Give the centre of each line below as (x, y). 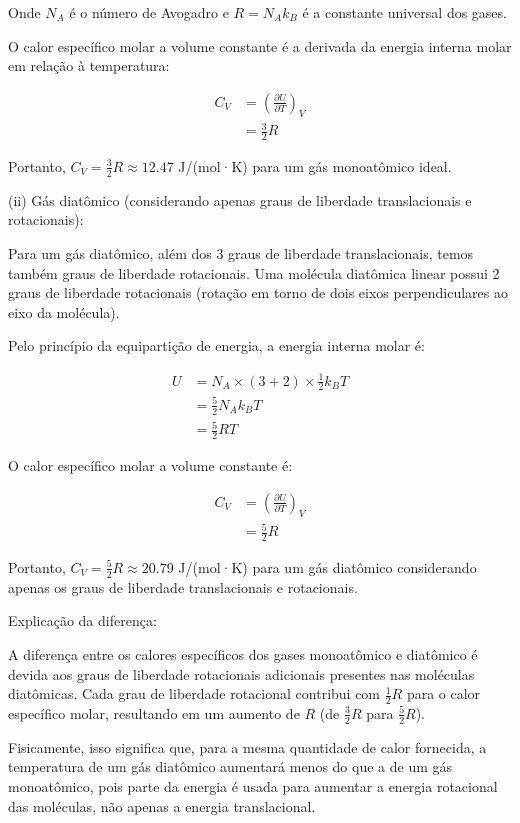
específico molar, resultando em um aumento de (154, 712)
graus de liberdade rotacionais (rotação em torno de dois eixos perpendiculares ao (258, 292)
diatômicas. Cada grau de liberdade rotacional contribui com (194, 693)
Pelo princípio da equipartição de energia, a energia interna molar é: (216, 345)
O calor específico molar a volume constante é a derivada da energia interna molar (260, 45)
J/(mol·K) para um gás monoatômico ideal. (315, 165)
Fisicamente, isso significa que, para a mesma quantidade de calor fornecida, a (247, 746)
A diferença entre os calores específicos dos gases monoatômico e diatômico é (243, 653)
